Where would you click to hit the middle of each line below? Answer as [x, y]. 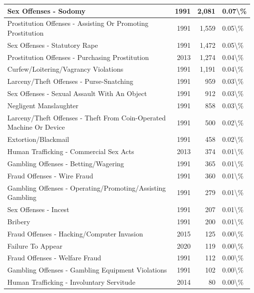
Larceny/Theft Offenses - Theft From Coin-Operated [87, 117]
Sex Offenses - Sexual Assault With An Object [77, 93]
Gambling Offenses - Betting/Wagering [66, 163]
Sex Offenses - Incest [38, 209]
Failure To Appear [35, 245]
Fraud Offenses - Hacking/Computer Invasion [75, 233]
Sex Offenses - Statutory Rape [53, 45]
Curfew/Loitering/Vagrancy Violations [65, 69]
